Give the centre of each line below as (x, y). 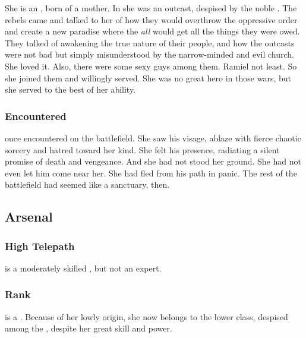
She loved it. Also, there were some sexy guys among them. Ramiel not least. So (151, 66)
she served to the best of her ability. (70, 89)
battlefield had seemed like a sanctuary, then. (87, 184)
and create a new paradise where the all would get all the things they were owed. (152, 31)
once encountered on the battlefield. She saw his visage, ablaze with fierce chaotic (153, 138)
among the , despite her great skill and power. (89, 328)
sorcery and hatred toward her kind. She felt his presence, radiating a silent (142, 149)
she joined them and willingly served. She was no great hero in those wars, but (148, 78)
